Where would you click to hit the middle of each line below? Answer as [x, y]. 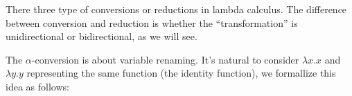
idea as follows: [37, 86]
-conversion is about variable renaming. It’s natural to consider [165, 59]
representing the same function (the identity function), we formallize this [181, 73]
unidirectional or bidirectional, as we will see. [102, 36]
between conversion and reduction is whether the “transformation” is [152, 22]
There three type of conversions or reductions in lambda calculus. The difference [176, 9]
